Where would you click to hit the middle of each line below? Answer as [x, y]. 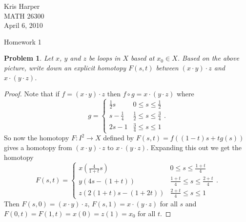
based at [143, 58]
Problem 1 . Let [29, 58]
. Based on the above [208, 58]
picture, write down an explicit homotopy [65, 67]
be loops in [104, 58]
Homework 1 [23, 41]
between [167, 67]
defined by [119, 138]
